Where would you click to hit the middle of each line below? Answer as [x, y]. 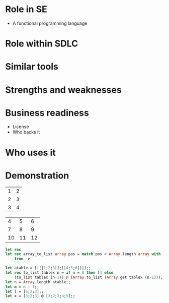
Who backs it [26, 132]
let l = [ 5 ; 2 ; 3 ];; [24, 291]
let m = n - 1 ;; [22, 287]
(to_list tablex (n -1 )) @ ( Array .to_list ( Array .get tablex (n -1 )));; [90, 277]
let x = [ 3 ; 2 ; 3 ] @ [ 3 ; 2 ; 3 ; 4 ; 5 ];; [40, 296]
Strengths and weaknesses [63, 90]
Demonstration [37, 175]
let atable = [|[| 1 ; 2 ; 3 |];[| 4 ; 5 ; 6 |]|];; [48, 268]
